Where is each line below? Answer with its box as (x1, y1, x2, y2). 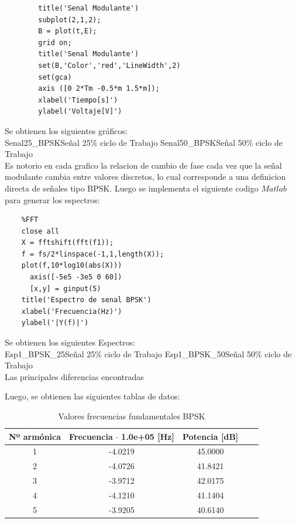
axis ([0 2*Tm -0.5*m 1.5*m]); (38, 84, 160, 93)
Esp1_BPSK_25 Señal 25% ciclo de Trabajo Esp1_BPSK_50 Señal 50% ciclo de (5, 347, 292, 360)
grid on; (38, 38, 72, 47)
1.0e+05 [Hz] (121, 430, 174, 442)
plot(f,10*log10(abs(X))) (21, 261, 122, 270)
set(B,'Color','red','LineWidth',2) (38, 61, 181, 70)
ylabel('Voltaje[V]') (38, 107, 122, 116)
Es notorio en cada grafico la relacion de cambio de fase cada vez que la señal (5, 159, 282, 171)
